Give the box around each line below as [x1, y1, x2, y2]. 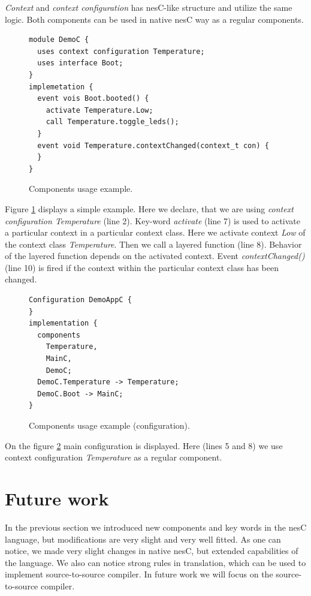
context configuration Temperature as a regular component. [5, 451, 222, 463]
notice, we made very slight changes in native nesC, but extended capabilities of [5, 544, 298, 557]
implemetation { [29, 82, 93, 91]
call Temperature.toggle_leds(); [46, 118, 179, 127]
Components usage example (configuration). [29, 419, 190, 431]
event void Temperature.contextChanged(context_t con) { [37, 141, 269, 150]
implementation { [29, 319, 98, 328]
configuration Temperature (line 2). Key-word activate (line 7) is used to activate [5, 214, 301, 227]
